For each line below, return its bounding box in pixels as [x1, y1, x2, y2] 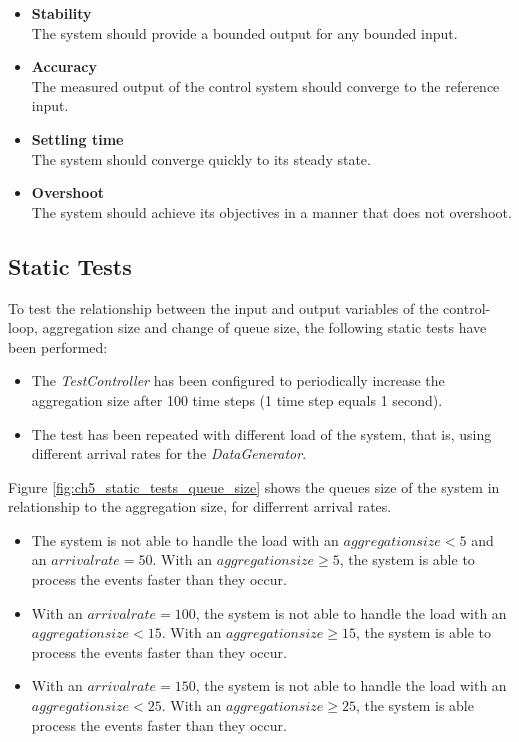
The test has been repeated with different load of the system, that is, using [31, 423, 492, 444]
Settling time [31, 128, 124, 149]
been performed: [8, 336, 108, 357]
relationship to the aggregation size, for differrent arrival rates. [8, 496, 392, 517]
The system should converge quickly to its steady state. [31, 148, 371, 169]
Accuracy [31, 56, 97, 77]
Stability [31, 3, 92, 23]
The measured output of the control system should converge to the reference [31, 75, 500, 96]
